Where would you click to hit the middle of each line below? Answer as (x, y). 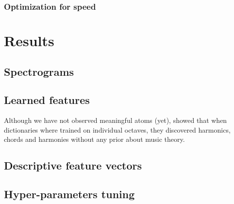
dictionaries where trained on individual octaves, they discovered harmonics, (117, 129)
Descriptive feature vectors (73, 165)
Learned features (47, 100)
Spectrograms (39, 71)
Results (29, 41)
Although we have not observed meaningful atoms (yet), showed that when (116, 120)
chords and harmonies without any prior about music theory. (94, 139)
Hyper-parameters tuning (69, 194)
